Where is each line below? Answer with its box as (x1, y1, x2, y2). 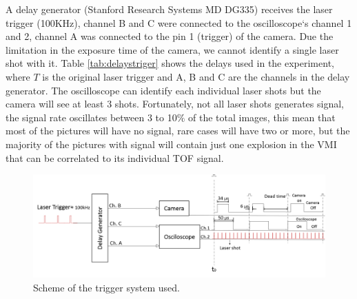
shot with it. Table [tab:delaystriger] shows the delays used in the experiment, (6, 56, 334, 70)
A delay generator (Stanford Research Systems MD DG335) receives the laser (6, 2, 333, 16)
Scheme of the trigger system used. (33, 280, 180, 294)
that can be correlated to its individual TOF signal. (6, 150, 224, 165)
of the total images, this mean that (188, 110, 336, 124)
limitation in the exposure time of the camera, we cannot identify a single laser (6, 42, 339, 56)
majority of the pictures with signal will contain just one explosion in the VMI (6, 136, 337, 151)
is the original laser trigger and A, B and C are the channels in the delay (42, 69, 350, 83)
